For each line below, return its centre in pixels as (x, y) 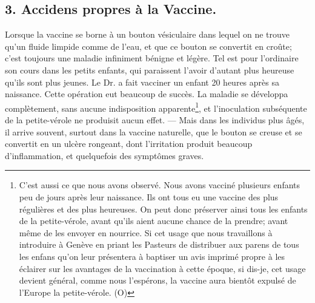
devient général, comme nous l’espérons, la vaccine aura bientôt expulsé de (157, 280)
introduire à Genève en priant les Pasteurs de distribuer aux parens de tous (159, 244)
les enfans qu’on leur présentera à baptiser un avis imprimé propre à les (152, 256)
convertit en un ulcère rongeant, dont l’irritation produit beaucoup (129, 144)
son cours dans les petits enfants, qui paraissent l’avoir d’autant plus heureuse (150, 70)
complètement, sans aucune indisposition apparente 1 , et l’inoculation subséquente (156, 107)
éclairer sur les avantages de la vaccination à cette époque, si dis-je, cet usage (162, 268)
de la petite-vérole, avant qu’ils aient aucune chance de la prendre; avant (154, 221)
